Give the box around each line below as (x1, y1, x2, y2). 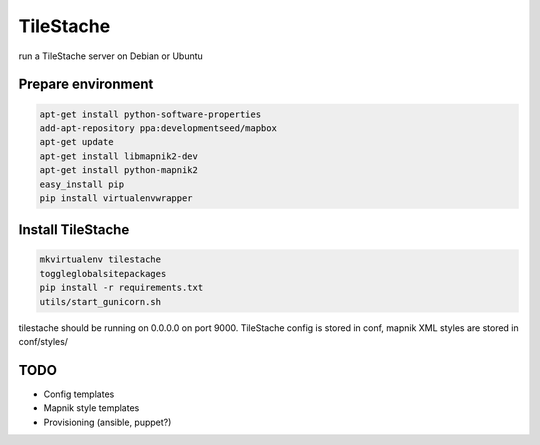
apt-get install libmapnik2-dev (39, 150, 199, 162)
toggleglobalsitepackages (39, 268, 167, 279)
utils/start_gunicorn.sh (39, 296, 162, 307)
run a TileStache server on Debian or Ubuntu (18, 50, 204, 62)
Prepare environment (18, 76, 154, 93)
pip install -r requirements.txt (39, 282, 204, 294)
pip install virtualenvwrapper (39, 192, 194, 204)
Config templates (43, 388, 115, 400)
